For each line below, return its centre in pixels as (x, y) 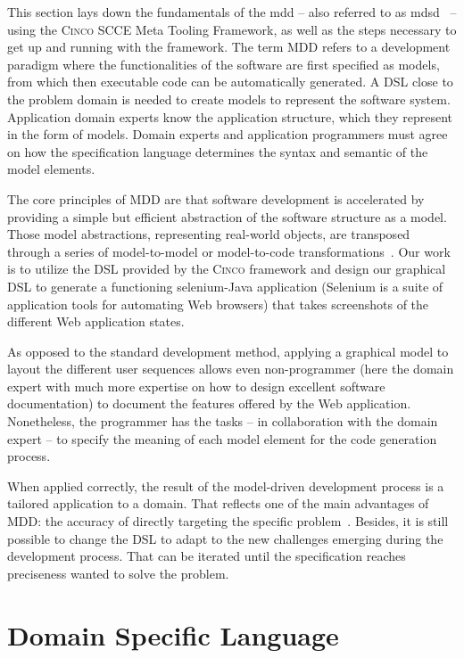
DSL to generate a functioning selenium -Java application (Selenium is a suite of (225, 286)
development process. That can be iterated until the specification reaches (207, 556)
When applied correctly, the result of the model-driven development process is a (226, 485)
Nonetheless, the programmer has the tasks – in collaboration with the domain (223, 421)
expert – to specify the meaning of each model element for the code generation (222, 438)
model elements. (51, 169)
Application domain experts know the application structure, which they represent (230, 116)
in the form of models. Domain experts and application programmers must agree (228, 134)
